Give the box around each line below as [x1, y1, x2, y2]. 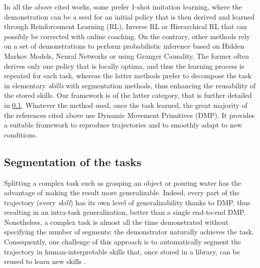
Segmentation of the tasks [4, 154, 142, 169]
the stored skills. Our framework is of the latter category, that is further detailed [4, 90, 252, 100]
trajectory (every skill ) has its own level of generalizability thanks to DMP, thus [4, 197, 250, 207]
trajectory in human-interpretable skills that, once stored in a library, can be [4, 246, 240, 256]
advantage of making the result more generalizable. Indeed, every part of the [4, 187, 239, 198]
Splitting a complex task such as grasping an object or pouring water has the [4, 177, 241, 188]
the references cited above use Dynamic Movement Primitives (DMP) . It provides [4, 109, 255, 120]
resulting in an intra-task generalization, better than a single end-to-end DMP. [4, 207, 246, 217]
